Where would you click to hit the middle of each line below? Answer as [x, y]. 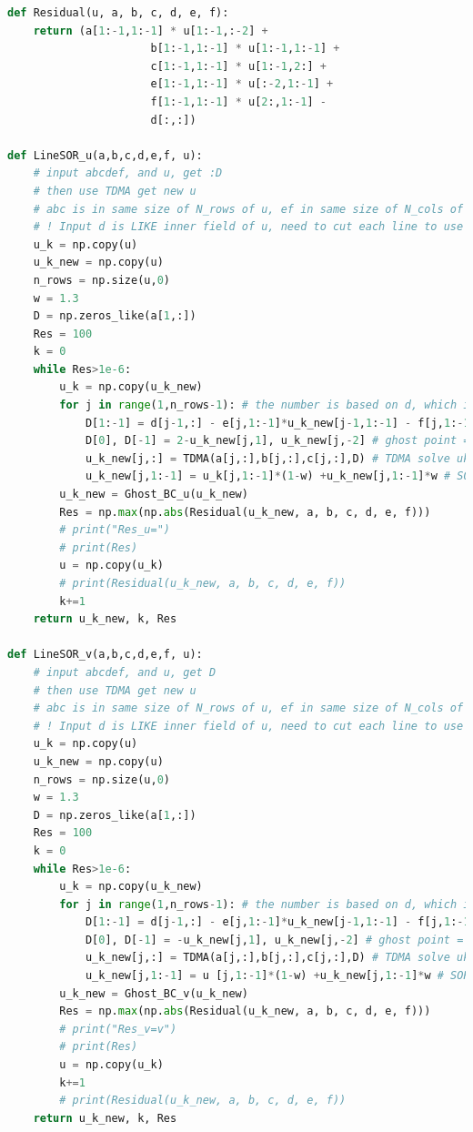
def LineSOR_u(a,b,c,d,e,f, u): [105, 155]
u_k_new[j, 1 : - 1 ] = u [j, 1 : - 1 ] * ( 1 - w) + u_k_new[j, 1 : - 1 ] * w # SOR [277, 976]
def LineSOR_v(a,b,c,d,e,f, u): [105, 655]
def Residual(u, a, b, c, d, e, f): [118, 13]
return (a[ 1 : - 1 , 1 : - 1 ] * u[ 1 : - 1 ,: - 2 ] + [151, 30]
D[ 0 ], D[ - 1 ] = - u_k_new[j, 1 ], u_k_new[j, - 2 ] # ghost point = [274, 940]
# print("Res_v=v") [118, 1029]
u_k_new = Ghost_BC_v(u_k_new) [154, 993]
